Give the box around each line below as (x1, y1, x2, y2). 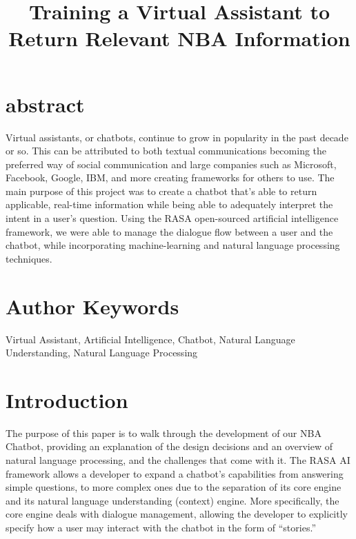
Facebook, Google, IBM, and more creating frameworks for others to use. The (6, 170, 335, 185)
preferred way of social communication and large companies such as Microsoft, (6, 156, 337, 171)
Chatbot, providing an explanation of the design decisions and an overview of (6, 439, 333, 454)
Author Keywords (6, 292, 179, 320)
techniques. (6, 251, 52, 265)
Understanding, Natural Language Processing (6, 345, 198, 360)
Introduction (6, 385, 128, 414)
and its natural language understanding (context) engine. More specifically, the (6, 493, 339, 507)
